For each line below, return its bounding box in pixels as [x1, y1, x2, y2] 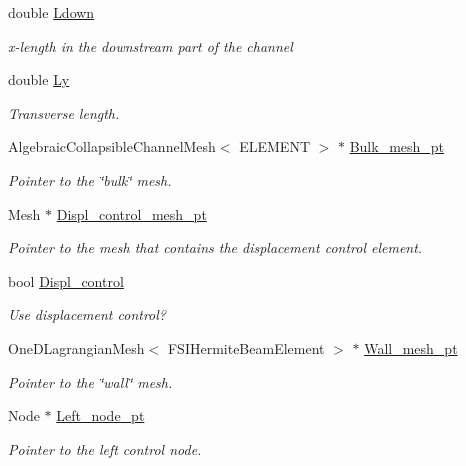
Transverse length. [8, 102, 120, 123]
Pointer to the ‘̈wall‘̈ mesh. [8, 371, 173, 392]
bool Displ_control [8, 270, 124, 291]
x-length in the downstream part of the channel [8, 35, 293, 56]
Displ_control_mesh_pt [56, 203, 207, 224]
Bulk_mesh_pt [349, 136, 445, 157]
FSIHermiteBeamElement [167, 337, 325, 358]
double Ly [8, 69, 70, 90]
